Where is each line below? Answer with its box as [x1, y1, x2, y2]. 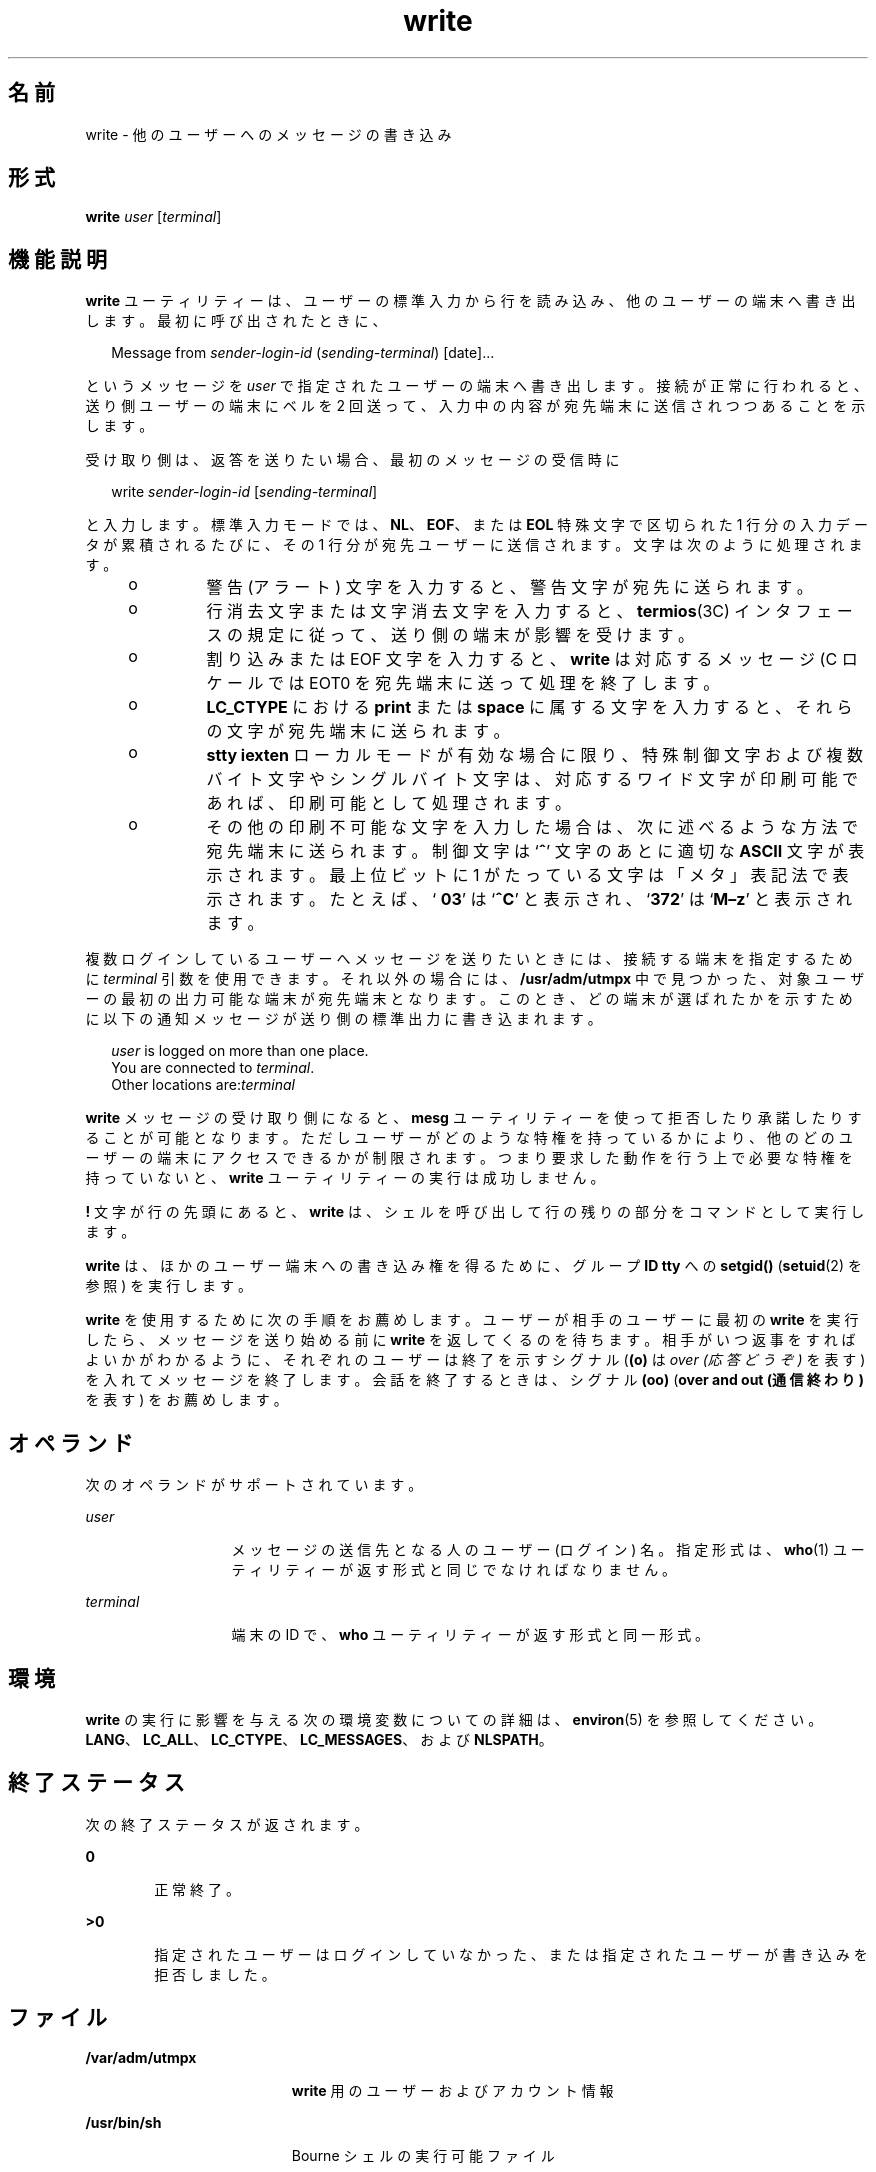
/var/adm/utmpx [85, 2048, 197, 2066]
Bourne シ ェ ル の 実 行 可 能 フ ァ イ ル [291, 2146, 555, 2164]
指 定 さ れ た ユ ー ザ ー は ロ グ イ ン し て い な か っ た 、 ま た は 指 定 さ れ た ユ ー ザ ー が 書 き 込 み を [154, 1945, 868, 1963]
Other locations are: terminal [111, 1076, 295, 1094]
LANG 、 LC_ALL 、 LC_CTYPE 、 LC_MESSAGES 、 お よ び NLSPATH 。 [85, 1730, 553, 1748]
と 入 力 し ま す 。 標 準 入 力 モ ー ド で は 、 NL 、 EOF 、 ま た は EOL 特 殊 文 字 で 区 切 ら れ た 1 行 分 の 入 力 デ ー [85, 516, 868, 534]
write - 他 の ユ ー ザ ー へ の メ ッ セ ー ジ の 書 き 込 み [85, 125, 452, 143]
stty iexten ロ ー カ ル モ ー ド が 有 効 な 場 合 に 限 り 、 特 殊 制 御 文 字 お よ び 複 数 [206, 745, 864, 766]
